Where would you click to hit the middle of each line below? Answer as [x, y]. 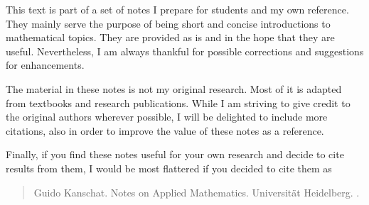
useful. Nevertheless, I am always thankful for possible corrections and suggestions [185, 51]
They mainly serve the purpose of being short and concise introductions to [168, 23]
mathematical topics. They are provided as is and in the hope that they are [170, 37]
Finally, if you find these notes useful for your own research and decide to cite [175, 154]
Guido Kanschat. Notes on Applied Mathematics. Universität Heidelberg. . [197, 192]
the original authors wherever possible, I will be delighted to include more [167, 117]
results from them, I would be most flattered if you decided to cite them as [169, 168]
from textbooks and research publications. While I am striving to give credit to [178, 102]
